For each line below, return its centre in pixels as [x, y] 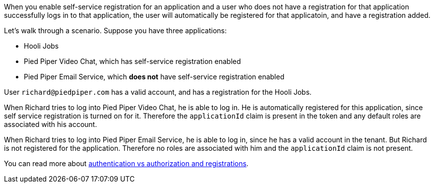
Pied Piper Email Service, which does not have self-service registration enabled [154, 77]
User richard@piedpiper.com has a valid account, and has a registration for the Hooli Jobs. [158, 92]
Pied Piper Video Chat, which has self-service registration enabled [132, 61]
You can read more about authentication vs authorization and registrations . [126, 163]
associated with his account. [51, 124]
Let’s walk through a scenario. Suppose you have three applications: [116, 31]
